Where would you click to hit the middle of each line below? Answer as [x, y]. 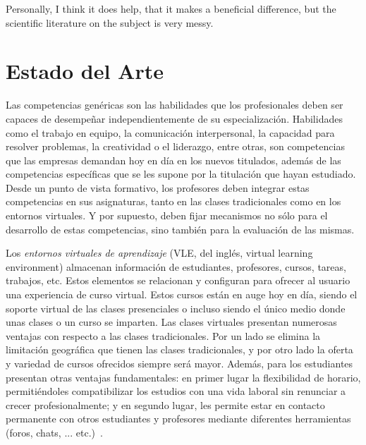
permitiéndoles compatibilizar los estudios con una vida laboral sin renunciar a [176, 391]
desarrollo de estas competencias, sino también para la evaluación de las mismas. [180, 229]
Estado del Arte [85, 71]
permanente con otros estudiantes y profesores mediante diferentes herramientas [178, 419]
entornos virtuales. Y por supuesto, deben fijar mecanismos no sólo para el [167, 215]
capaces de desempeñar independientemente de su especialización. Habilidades [174, 118]
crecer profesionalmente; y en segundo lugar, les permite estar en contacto [165, 404]
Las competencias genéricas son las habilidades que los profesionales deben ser [175, 105]
